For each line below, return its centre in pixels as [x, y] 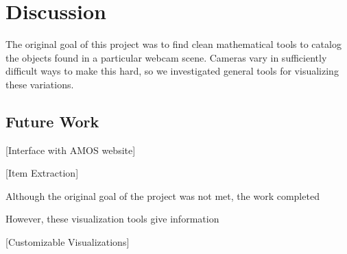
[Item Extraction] [42, 173]
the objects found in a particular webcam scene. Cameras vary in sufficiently [166, 57]
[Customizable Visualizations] [68, 242]
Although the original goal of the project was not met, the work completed [163, 195]
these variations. [40, 84]
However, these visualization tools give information [112, 219]
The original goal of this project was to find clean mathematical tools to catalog [173, 44]
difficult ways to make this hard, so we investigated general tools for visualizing [172, 71]
